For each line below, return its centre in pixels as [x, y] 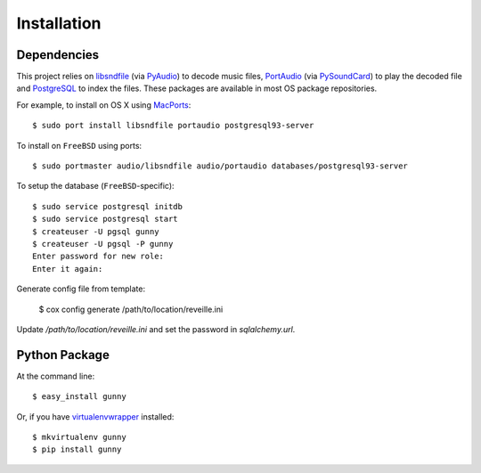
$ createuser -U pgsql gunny [96, 231]
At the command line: [56, 376]
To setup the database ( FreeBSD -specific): [95, 186]
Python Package [63, 355]
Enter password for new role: [98, 257]
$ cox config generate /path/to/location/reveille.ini [131, 309]
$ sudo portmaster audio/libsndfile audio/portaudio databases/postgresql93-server [220, 166]
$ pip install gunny [77, 449]
